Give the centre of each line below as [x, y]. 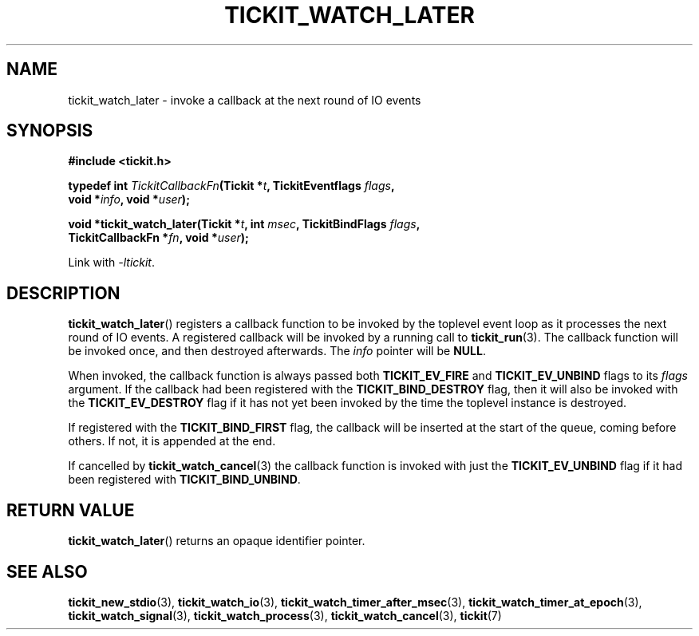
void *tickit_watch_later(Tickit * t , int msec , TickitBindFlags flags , [244, 224]
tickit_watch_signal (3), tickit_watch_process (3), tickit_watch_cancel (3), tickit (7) [285, 615]
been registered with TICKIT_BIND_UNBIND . [184, 480]
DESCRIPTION [63, 293]
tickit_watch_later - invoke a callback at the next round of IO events [245, 100]
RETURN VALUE [71, 510]
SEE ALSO [47, 571]
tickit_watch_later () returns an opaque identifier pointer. [217, 541]
